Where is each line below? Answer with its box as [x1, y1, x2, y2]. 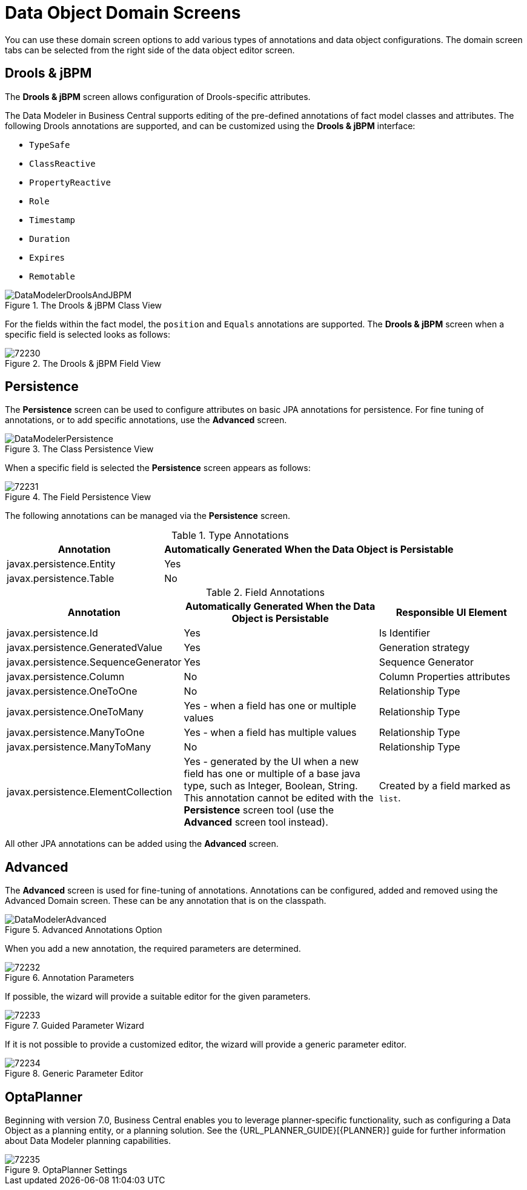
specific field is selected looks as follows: [5, 329, 170, 339]
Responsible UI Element [396, 606, 507, 619]
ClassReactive [29, 158, 96, 169]
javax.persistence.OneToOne [7, 685, 138, 698]
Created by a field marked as [379, 780, 511, 792]
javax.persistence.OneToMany [7, 706, 144, 718]
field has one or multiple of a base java [184, 767, 360, 780]
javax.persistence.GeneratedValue [7, 641, 163, 654]
